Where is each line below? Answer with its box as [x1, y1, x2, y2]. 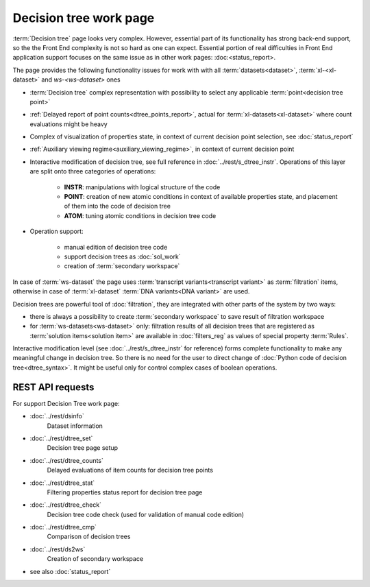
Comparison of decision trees [47, 532, 131, 541]
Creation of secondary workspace [47, 555, 144, 563]
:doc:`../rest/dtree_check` [29, 501, 102, 509]
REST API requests [12, 381, 95, 393]
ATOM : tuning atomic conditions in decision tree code [64, 211, 217, 219]
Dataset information [47, 422, 103, 430]
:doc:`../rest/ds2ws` [29, 545, 86, 553]
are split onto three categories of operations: [29, 167, 156, 176]
